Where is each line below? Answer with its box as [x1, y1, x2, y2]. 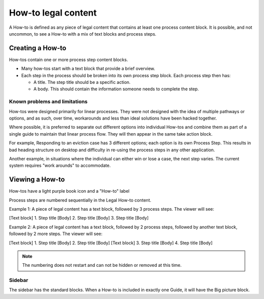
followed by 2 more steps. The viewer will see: [9, 231, 103, 237]
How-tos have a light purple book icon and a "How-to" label [9, 188, 130, 194]
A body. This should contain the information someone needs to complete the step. [33, 86, 199, 92]
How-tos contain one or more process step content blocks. [9, 57, 128, 62]
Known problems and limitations [9, 98, 88, 105]
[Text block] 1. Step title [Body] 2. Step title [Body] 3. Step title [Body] [9, 215, 149, 221]
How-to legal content [9, 7, 97, 18]
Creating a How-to [9, 44, 66, 52]
